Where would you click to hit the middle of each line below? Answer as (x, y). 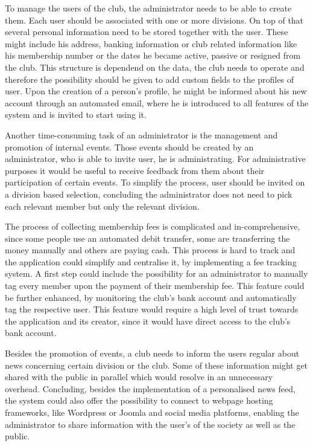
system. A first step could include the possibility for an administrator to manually (156, 273)
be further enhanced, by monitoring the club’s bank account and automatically (151, 297)
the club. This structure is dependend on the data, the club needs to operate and (155, 67)
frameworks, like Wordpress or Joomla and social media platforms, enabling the (152, 412)
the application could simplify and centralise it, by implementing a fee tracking (151, 261)
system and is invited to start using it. (76, 115)
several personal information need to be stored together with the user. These (147, 32)
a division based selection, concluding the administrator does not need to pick (149, 194)
